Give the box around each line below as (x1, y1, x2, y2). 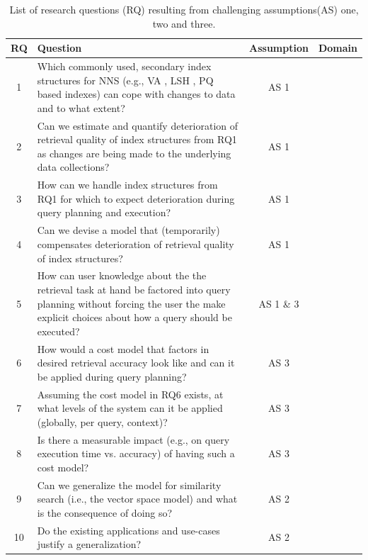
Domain (318, 40, 357, 55)
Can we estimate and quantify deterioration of (37, 118, 238, 133)
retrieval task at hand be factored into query (37, 281, 231, 296)
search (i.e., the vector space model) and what (37, 491, 238, 506)
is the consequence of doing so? (37, 505, 173, 520)
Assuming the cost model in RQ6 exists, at (37, 386, 224, 401)
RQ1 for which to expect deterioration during (37, 191, 235, 206)
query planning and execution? (37, 205, 171, 220)
